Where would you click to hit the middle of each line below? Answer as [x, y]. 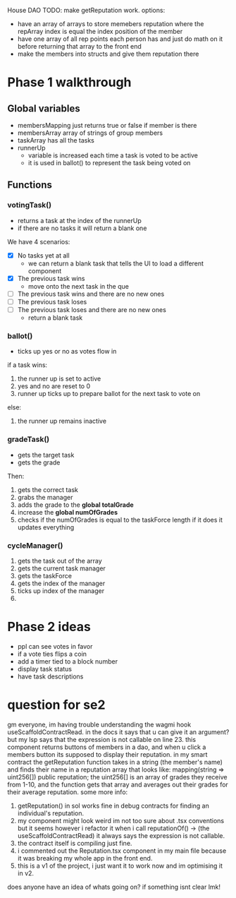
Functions [30, 185]
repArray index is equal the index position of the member [100, 31]
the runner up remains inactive [62, 421]
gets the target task [46, 455]
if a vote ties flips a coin [52, 654]
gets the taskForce [45, 575]
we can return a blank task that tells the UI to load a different [116, 263]
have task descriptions [50, 676]
